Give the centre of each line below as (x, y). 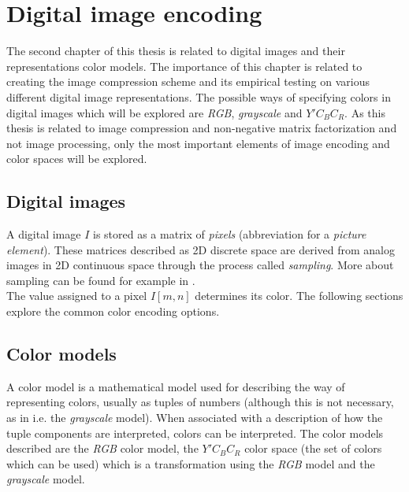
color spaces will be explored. (77, 159)
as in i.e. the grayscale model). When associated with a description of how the (195, 418)
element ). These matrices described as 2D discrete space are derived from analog (201, 249)
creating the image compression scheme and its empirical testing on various (188, 81)
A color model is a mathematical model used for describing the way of (176, 386)
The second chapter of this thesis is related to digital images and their (176, 51)
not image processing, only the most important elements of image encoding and (198, 143)
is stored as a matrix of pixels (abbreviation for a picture (230, 234)
